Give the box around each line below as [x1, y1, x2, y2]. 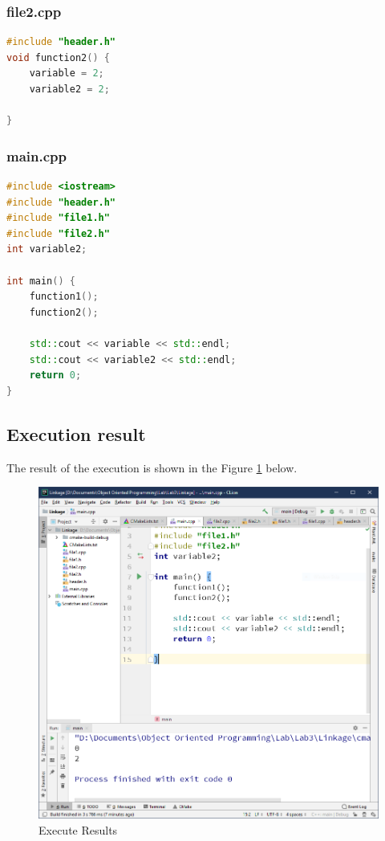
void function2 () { [6, 51, 110, 63]
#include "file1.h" [6, 212, 110, 224]
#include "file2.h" [6, 227, 110, 239]
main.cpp [6, 145, 67, 165]
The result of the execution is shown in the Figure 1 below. [6, 459, 298, 476]
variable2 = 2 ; [29, 84, 110, 95]
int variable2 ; [6, 243, 87, 255]
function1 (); [29, 291, 99, 303]
